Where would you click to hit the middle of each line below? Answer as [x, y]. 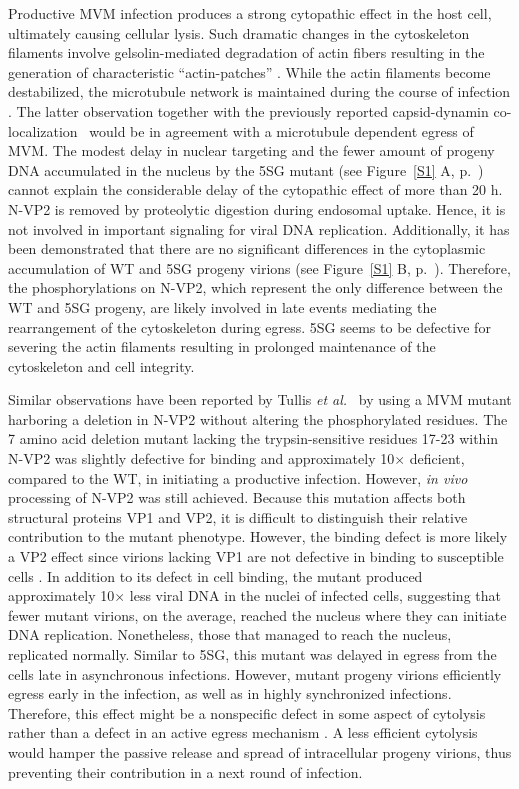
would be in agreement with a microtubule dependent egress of [281, 130]
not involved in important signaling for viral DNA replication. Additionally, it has [259, 228]
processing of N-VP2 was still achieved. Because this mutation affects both [237, 497]
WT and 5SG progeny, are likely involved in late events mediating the [222, 306]
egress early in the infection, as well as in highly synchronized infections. [230, 693]
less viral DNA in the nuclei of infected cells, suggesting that [315, 595]
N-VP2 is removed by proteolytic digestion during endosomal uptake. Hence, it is [257, 208]
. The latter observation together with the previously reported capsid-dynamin [248, 110]
